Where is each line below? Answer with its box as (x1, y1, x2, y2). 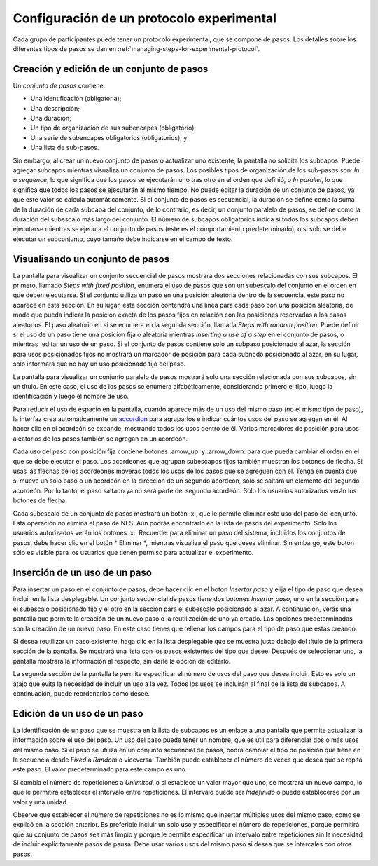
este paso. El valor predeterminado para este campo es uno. (13, 765, 188, 774)
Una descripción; (30, 104, 80, 112)
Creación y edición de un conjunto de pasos (13, 63, 209, 75)
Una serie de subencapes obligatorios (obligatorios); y (30, 133, 188, 142)
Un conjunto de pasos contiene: (13, 81, 106, 90)
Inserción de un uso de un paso (13, 566, 152, 578)
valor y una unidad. (13, 797, 69, 806)
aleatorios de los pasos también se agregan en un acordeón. (13, 434, 188, 443)
